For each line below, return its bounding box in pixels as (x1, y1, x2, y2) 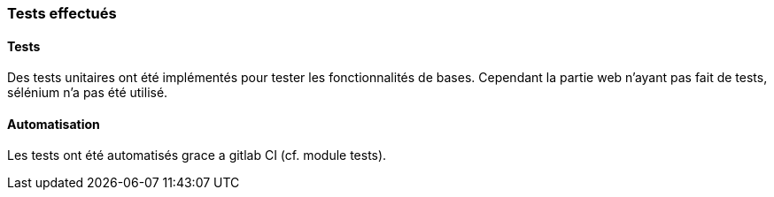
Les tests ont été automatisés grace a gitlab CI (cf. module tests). (7, 148, 387, 163)
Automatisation (7, 116, 100, 132)
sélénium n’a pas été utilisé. (7, 85, 168, 101)
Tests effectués (7, 4, 117, 22)
